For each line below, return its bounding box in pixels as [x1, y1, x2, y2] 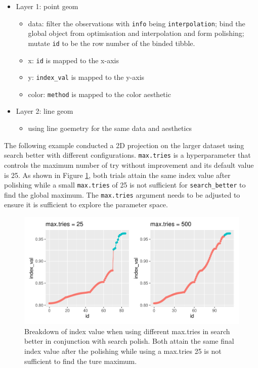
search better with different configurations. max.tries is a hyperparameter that [4, 150, 251, 160]
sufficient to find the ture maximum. [24, 355, 137, 366]
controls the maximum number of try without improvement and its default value [4, 159, 254, 170]
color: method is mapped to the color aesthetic [28, 88, 171, 99]
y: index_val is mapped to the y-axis [28, 72, 145, 82]
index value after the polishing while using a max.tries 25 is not [24, 345, 222, 356]
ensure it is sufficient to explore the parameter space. [4, 199, 168, 210]
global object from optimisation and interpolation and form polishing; [28, 28, 244, 38]
